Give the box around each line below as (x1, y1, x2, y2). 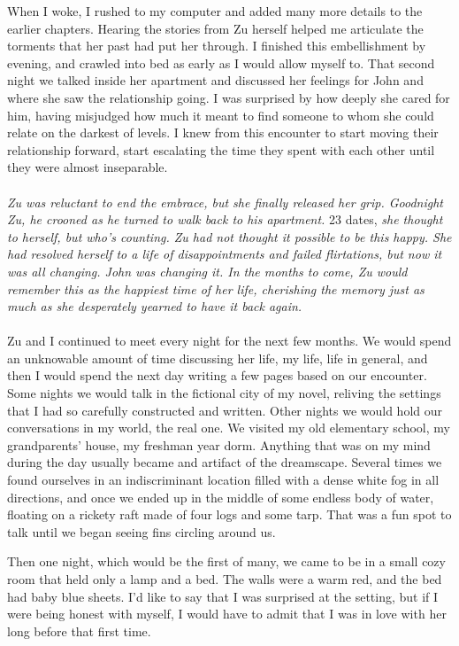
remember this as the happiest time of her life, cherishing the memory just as (7, 279, 425, 298)
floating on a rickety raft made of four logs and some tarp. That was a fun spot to (7, 505, 452, 524)
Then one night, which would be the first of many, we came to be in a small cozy (7, 552, 446, 571)
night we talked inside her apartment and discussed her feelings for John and (7, 71, 424, 90)
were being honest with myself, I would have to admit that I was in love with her (7, 604, 447, 623)
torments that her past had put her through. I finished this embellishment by (7, 36, 426, 55)
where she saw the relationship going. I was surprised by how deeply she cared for (7, 88, 450, 106)
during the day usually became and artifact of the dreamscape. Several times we (7, 453, 442, 471)
